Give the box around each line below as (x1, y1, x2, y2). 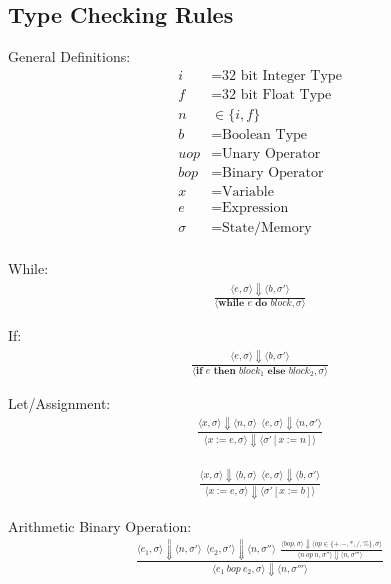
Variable (222, 185, 274, 199)
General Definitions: (8, 46, 131, 67)
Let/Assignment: (8, 392, 111, 413)
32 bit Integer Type (222, 68, 342, 83)
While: (8, 258, 49, 279)
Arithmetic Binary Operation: (8, 515, 192, 536)
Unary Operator (222, 146, 321, 161)
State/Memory (222, 221, 312, 236)
